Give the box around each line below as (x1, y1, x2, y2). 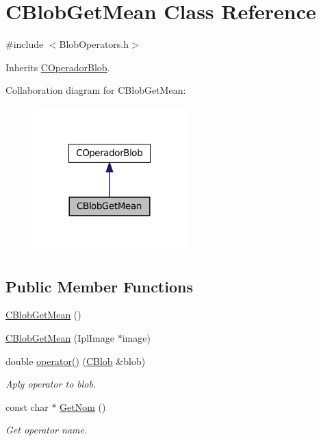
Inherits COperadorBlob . (5, 60, 110, 74)
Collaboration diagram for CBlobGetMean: (5, 83, 186, 97)
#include (5, 37, 44, 51)
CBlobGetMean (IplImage (5, 331, 114, 345)
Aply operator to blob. (5, 377, 97, 391)
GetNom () (60, 399, 106, 414)
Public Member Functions (5, 275, 193, 297)
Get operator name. (5, 423, 88, 437)
